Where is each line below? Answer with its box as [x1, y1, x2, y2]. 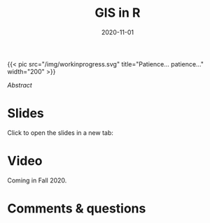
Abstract [7, 80, 33, 89]
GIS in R [94, 5, 141, 21]
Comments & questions [7, 201, 146, 216]
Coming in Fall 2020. [7, 176, 67, 185]
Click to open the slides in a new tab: [7, 128, 114, 137]
